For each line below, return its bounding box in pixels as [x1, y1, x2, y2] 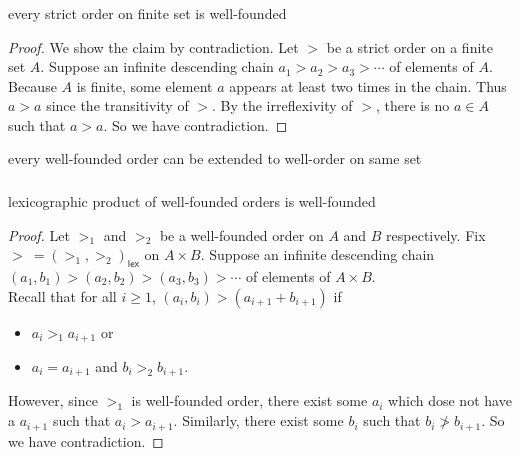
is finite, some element [76, 75, 213, 96]
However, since [8, 390, 98, 411]
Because [8, 75, 57, 96]
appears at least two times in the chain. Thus [229, 75, 507, 96]
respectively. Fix [386, 224, 486, 245]
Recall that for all [8, 285, 117, 306]
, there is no [375, 95, 450, 116]
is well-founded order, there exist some [131, 390, 368, 411]
